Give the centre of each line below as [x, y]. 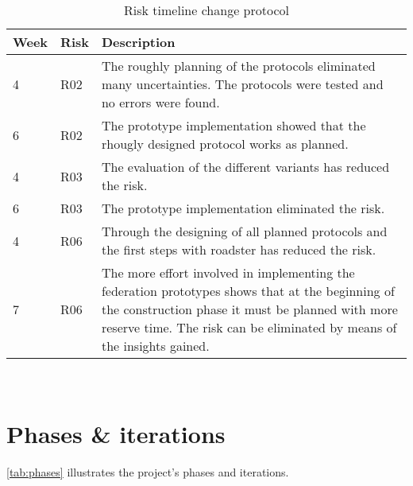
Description [138, 42]
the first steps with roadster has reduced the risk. [239, 249]
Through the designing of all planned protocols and [244, 231]
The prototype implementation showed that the [234, 125]
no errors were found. [160, 102]
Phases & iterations [116, 433]
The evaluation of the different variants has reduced [245, 167]
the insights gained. [155, 346]
